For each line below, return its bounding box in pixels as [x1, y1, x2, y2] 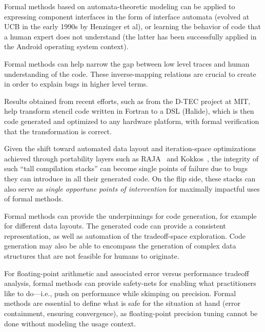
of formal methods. [4, 193, 64, 204]
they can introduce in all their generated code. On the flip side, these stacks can [4, 173, 256, 183]
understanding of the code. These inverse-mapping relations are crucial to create [4, 68, 256, 79]
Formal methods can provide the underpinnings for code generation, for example [4, 210, 257, 221]
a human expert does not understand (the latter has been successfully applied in [4, 31, 257, 42]
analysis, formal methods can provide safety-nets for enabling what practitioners [4, 278, 256, 288]
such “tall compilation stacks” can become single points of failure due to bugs [4, 163, 248, 174]
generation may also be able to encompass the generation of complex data [4, 240, 236, 251]
